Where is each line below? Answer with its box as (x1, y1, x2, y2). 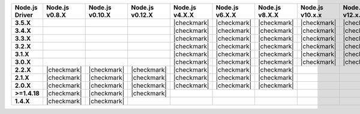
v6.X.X (215, 11, 236, 19)
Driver (14, 11, 33, 19)
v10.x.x (300, 11, 322, 19)
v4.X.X (173, 11, 194, 19)
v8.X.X (258, 11, 279, 19)
